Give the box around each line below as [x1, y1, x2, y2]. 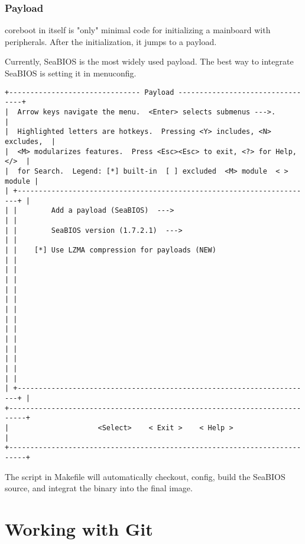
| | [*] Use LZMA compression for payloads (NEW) [5, 246, 216, 255]
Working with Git [5, 516, 153, 540]
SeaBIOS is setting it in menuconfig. [5, 67, 137, 79]
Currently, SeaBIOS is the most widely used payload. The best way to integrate [5, 55, 294, 68]
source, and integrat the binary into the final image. [5, 482, 193, 494]
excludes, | [5, 137, 56, 146]
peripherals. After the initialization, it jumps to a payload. [5, 35, 217, 47]
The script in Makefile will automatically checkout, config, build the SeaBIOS [5, 470, 285, 482]
